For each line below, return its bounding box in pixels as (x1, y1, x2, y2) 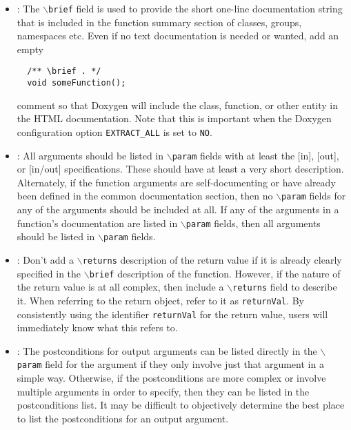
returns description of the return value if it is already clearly (82, 253, 342, 266)
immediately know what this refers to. (17, 320, 178, 335)
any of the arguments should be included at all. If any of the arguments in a (17, 202, 339, 217)
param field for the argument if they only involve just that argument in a (17, 357, 324, 371)
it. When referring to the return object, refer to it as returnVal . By (17, 293, 304, 307)
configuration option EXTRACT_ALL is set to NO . (17, 124, 212, 139)
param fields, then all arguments (185, 215, 321, 230)
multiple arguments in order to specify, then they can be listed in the (17, 384, 310, 398)
